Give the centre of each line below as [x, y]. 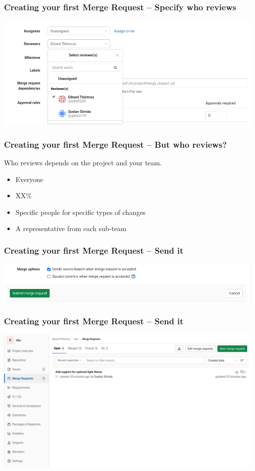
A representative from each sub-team [71, 228]
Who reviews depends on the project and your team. [83, 163]
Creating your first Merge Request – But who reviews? [115, 144]
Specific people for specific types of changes [80, 212]
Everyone [29, 179]
